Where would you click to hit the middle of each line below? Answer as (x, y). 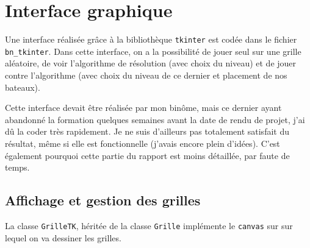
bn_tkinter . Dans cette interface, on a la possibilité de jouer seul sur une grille (153, 51)
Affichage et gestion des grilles (103, 200)
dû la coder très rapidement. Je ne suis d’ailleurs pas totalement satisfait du (147, 131)
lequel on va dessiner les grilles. (63, 237)
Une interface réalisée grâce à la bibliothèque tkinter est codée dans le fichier (151, 39)
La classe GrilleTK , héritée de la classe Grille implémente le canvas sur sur (149, 225)
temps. (17, 167)
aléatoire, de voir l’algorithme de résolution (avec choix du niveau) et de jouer (151, 63)
